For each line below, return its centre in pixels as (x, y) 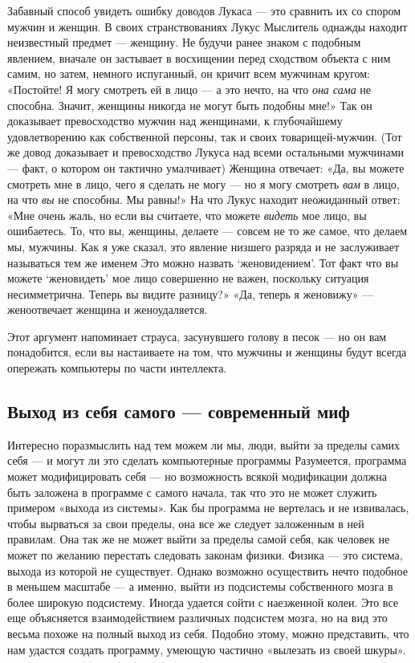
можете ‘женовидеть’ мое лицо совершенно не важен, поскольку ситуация (188, 278)
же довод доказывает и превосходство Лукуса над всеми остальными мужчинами (206, 152)
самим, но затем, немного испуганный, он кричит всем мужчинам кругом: (189, 73)
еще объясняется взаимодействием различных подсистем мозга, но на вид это (197, 618)
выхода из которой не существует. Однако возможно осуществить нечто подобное (207, 570)
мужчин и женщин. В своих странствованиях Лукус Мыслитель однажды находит (207, 26)
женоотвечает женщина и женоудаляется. (108, 309)
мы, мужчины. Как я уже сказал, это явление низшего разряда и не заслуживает (203, 246)
